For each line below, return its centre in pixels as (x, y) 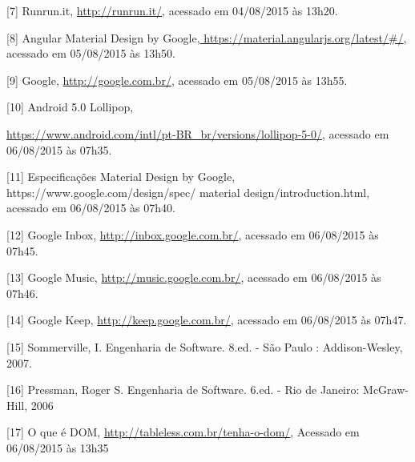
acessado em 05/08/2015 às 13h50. (91, 53)
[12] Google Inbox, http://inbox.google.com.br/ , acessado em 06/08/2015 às (193, 234)
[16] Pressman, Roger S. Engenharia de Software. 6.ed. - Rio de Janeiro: (183, 390)
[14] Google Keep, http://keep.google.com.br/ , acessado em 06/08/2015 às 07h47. (207, 320)
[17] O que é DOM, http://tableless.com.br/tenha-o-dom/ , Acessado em (183, 432)
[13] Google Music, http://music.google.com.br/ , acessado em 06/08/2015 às (194, 277)
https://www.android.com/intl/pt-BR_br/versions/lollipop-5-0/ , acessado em (198, 133)
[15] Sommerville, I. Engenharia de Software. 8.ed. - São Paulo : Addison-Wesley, (205, 346)
